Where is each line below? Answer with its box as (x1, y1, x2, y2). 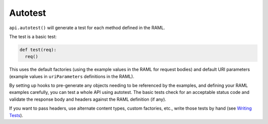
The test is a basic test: (9, 34, 57, 40)
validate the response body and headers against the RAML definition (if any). (9, 96, 166, 102)
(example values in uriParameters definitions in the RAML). (9, 73, 134, 79)
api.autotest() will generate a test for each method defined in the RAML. (9, 25, 165, 31)
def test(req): (19, 47, 57, 52)
